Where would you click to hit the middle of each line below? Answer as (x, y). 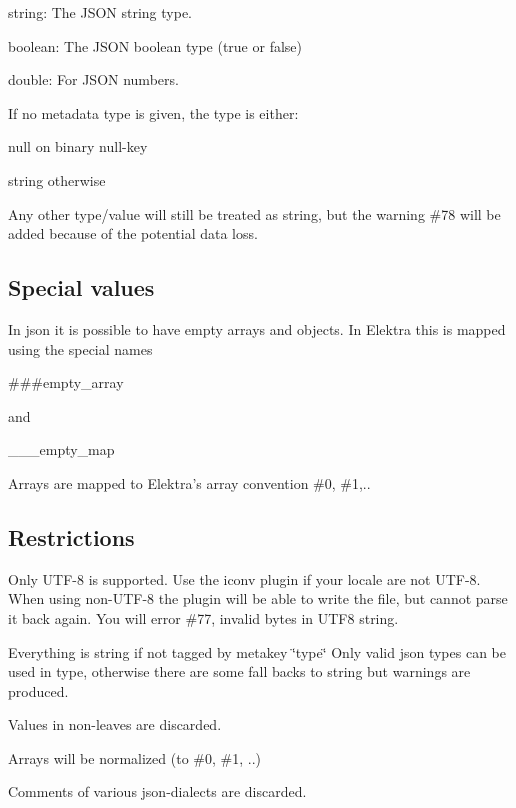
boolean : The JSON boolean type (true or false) (155, 45)
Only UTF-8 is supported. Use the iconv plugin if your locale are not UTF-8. (244, 578)
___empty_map (61, 449)
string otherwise (57, 179)
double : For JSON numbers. (93, 79)
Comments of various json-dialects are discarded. (157, 791)
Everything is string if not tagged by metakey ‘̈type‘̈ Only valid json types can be (257, 651)
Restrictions (71, 536)
